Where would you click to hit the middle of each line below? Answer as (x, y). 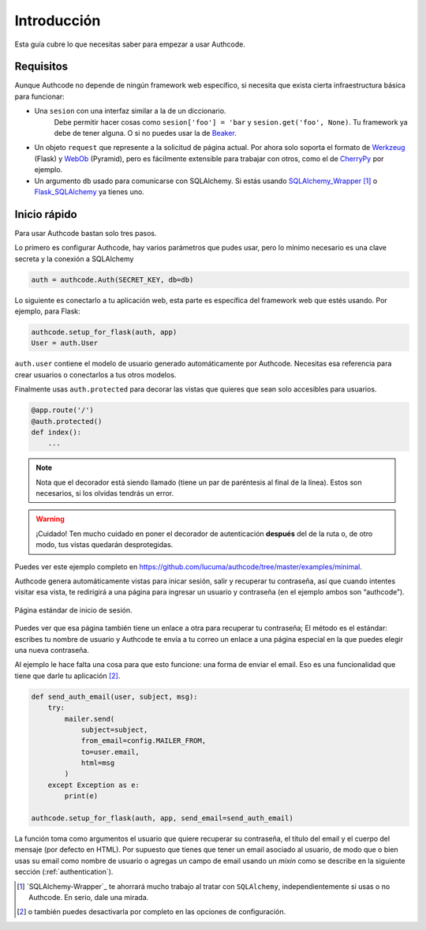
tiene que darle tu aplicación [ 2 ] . (67, 676)
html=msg (98, 763)
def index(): (56, 432)
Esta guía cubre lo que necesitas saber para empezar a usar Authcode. (130, 44)
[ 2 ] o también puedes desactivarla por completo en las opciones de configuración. (151, 912)
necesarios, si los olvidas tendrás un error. (105, 493)
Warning (50, 519)
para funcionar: (39, 96)
